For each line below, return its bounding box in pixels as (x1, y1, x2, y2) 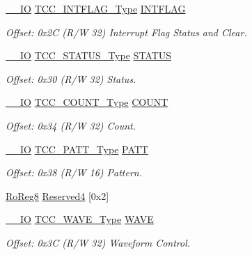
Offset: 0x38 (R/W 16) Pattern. (6, 165, 142, 180)
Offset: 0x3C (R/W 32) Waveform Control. (6, 235, 191, 249)
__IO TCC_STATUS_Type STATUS (6, 48, 172, 63)
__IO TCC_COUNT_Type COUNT (6, 95, 168, 109)
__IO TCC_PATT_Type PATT (6, 141, 148, 156)
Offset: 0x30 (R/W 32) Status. (6, 71, 136, 86)
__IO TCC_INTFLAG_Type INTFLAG (6, 1, 186, 15)
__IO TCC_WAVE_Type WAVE (6, 212, 154, 226)
